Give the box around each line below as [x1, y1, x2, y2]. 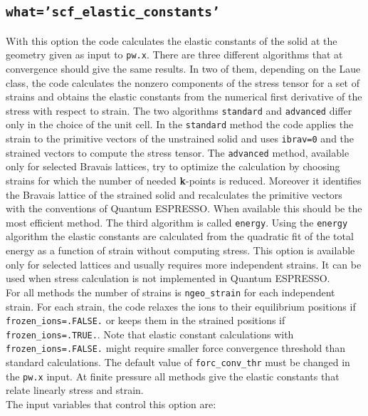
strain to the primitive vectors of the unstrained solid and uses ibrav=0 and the [6, 131, 354, 146]
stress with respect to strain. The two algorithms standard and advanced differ [6, 103, 352, 118]
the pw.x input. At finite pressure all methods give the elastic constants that [6, 368, 340, 383]
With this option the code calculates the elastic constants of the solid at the [6, 33, 337, 48]
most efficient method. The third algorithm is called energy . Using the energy [6, 214, 348, 229]
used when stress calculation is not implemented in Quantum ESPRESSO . [6, 271, 330, 286]
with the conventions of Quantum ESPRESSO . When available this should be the [6, 201, 362, 216]
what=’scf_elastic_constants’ [6, 4, 220, 20]
